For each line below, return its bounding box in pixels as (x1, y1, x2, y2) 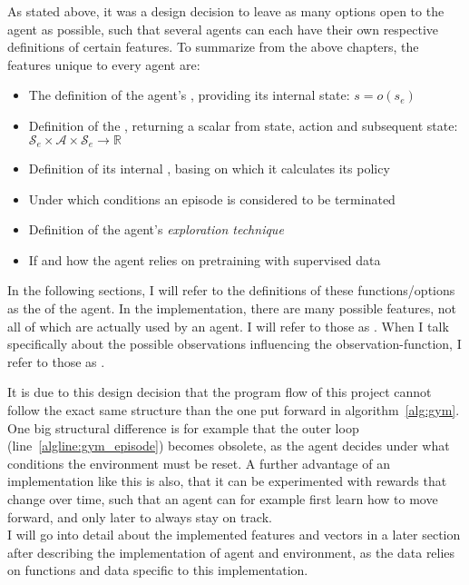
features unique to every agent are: (7, 55, 200, 74)
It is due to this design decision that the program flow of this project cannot (7, 382, 432, 402)
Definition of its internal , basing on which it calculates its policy (28, 159, 390, 178)
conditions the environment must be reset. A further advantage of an (7, 453, 390, 472)
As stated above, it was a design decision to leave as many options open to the (7, 2, 445, 20)
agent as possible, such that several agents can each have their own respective (7, 19, 439, 38)
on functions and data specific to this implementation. (7, 560, 308, 580)
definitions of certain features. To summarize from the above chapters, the (7, 37, 419, 56)
